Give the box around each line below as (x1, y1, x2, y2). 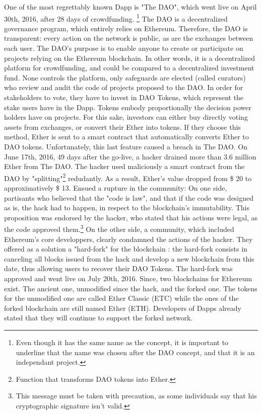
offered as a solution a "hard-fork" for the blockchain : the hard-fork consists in (4, 243, 247, 254)
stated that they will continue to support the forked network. (4, 312, 193, 323)
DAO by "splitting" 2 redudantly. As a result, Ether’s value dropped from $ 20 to (4, 171, 252, 183)
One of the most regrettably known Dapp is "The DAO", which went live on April (4, 2, 257, 12)
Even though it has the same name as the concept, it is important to (16, 337, 229, 347)
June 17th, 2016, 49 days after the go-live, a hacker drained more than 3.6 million (4, 151, 256, 161)
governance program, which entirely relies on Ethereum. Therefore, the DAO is (4, 23, 248, 33)
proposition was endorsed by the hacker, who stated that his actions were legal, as (4, 212, 258, 222)
